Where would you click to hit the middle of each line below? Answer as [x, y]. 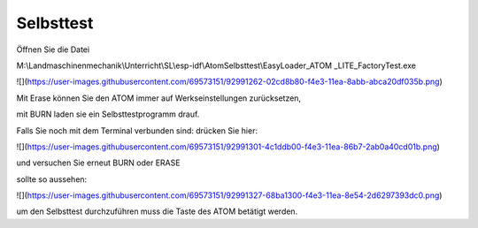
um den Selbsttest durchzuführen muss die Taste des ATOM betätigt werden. [157, 211]
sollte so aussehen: [52, 179]
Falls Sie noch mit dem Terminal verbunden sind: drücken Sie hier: [137, 130]
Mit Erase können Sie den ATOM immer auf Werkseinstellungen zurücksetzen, [158, 98]
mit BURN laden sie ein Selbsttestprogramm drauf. [108, 114]
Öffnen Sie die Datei [53, 49]
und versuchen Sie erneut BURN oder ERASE [98, 163]
